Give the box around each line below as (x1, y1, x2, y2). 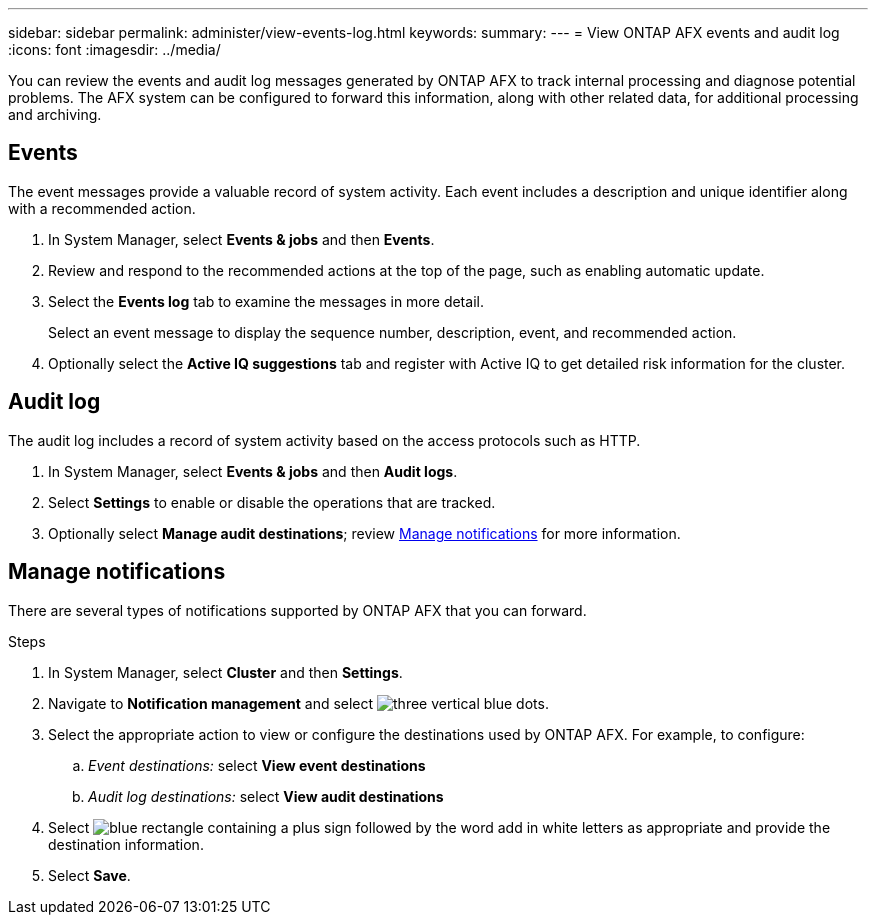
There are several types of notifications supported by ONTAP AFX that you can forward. (8, 601, 587, 619)
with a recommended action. (8, 199, 196, 217)
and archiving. (8, 106, 102, 123)
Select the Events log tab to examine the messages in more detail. (48, 292, 484, 310)
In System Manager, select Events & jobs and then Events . (48, 230, 435, 248)
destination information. (48, 835, 204, 853)
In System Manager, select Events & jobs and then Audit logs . (48, 462, 458, 480)
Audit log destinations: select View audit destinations (88, 787, 444, 805)
